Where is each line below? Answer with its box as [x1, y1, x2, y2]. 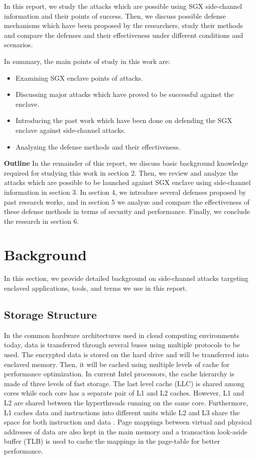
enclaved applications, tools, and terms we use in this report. [4, 283, 188, 293]
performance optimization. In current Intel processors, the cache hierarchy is [4, 368, 234, 379]
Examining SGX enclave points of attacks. [15, 72, 143, 83]
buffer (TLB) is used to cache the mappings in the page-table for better [4, 436, 220, 446]
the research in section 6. [4, 215, 79, 226]
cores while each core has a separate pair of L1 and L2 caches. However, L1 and [4, 388, 244, 398]
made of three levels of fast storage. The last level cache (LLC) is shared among [4, 378, 245, 388]
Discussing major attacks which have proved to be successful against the [15, 89, 234, 99]
